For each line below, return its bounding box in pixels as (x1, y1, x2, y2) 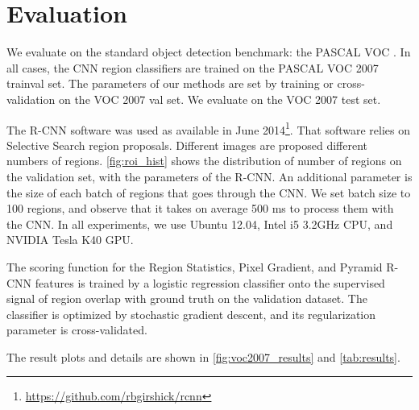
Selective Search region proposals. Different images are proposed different (6, 136, 367, 153)
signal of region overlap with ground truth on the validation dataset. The (6, 290, 367, 307)
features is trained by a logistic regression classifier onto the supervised (35, 274, 385, 291)
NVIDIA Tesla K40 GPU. (6, 231, 134, 248)
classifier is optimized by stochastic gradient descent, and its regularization (6, 305, 376, 322)
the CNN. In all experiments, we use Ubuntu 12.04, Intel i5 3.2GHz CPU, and (6, 215, 393, 232)
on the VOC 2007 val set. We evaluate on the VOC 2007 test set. (58, 90, 381, 107)
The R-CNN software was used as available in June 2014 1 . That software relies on (6, 118, 411, 138)
